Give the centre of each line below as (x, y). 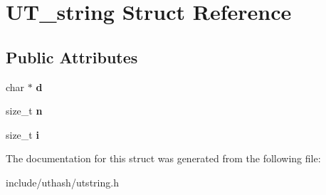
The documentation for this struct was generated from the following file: (163, 158)
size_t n (24, 111)
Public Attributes (72, 57)
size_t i (22, 134)
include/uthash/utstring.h (62, 182)
